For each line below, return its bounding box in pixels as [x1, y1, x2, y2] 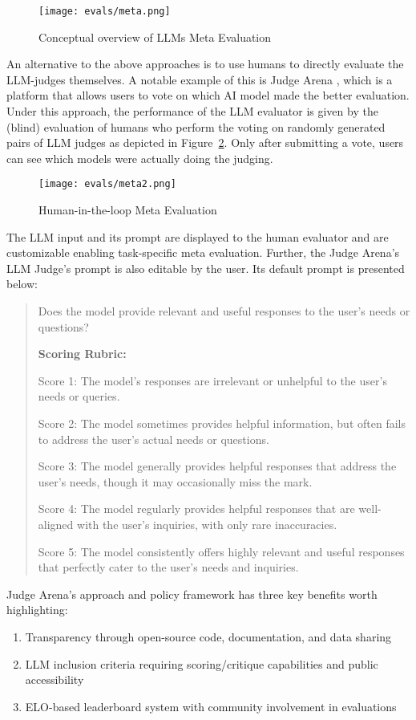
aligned [38, 515, 74, 532]
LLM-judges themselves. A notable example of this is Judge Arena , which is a [6, 71, 393, 87]
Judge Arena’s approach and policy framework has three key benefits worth [6, 585, 378, 602]
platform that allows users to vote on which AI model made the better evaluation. [6, 87, 410, 104]
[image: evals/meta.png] [38, 6, 171, 17]
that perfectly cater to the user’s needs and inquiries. [38, 559, 299, 576]
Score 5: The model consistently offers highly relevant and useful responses [38, 543, 405, 559]
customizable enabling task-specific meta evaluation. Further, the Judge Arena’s [6, 244, 400, 261]
